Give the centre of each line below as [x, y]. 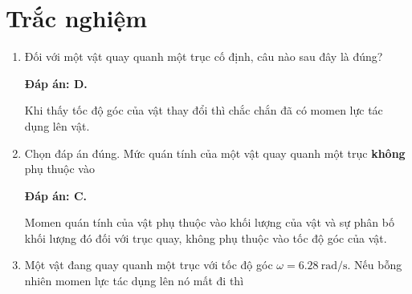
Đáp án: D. [56, 83]
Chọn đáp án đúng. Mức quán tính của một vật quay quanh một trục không [215, 153]
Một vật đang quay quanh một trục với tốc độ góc [149, 265]
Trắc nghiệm [77, 18]
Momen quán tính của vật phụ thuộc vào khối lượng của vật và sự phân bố [209, 222]
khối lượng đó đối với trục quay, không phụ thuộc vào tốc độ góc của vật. [206, 238]
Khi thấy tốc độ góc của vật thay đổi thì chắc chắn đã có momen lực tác [204, 110]
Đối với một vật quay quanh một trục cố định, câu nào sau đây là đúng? [204, 56]
